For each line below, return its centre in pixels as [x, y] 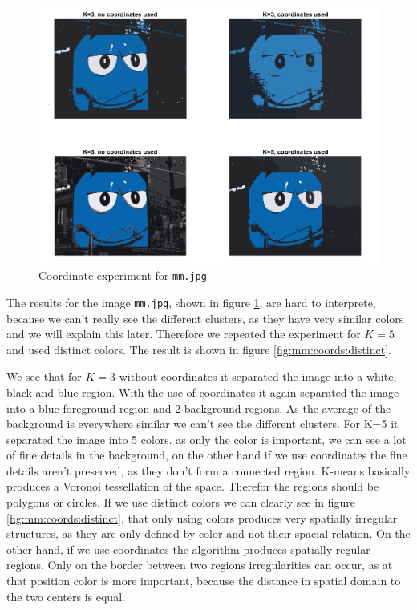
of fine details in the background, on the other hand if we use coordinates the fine [207, 455]
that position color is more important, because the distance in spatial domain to [204, 581]
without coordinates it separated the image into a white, [258, 376]
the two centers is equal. [66, 596]
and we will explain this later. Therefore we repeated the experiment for [184, 334]
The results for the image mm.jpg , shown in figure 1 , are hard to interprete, [191, 302]
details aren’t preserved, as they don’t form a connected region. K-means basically [208, 470]
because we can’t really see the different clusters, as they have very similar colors [205, 318]
